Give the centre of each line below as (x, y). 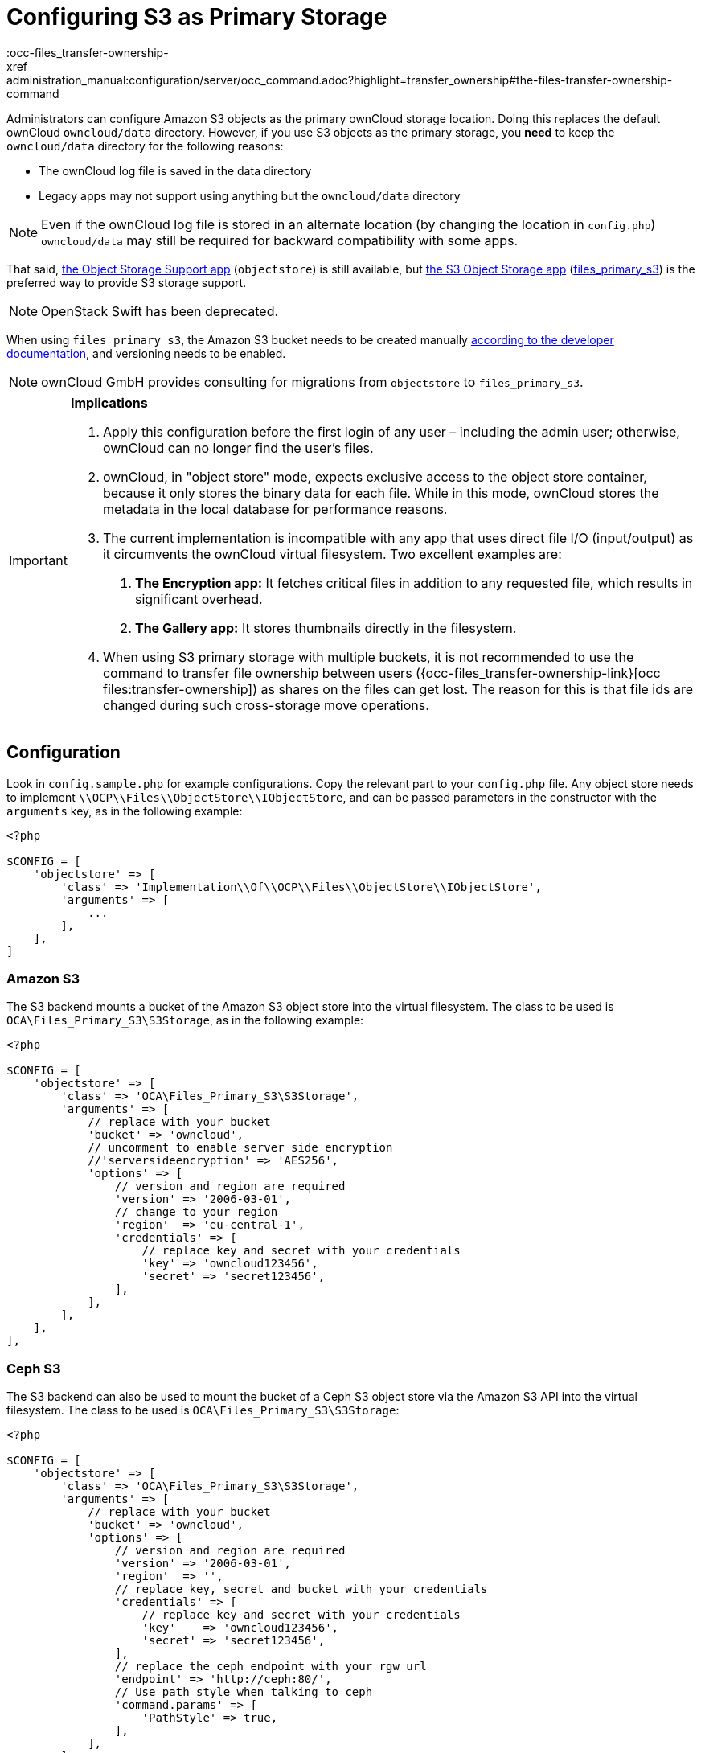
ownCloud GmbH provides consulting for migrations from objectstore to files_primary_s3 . (312, 382)
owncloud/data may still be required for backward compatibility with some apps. (280, 240)
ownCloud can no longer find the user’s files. (238, 447)
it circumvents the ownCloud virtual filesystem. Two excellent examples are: (332, 554)
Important (38, 560)
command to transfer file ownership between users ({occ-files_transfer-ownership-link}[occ (381, 673)
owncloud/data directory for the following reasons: (145, 146)
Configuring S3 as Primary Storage (197, 17)
